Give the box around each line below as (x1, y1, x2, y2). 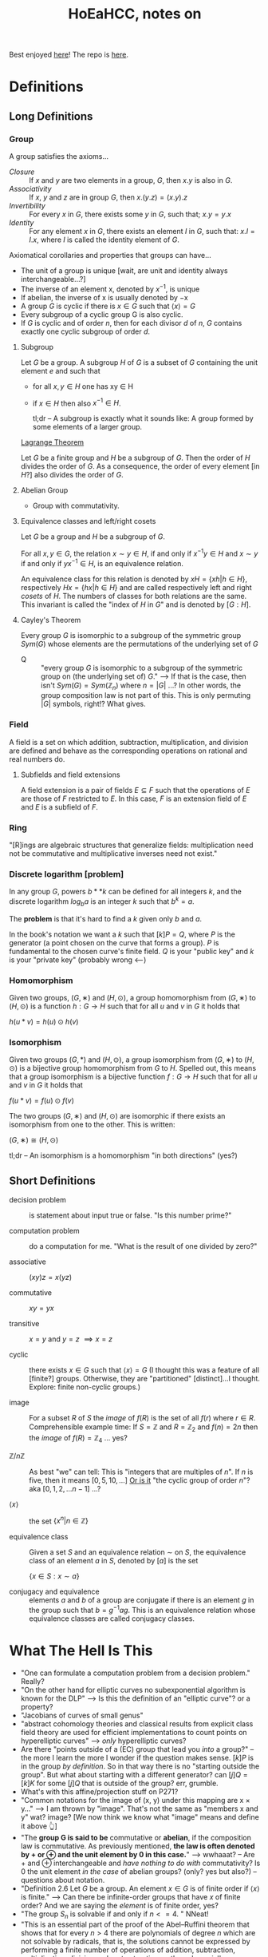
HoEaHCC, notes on (68, 5, 202, 23)
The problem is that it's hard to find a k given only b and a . (9, 913, 203, 923)
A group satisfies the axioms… (9, 152, 109, 161)
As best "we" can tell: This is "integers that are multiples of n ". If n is (29, 1467, 254, 1476)
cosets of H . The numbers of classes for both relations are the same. (20, 591, 247, 600)
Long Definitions (9, 109, 93, 123)
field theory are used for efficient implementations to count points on (20, 1728, 247, 1737)
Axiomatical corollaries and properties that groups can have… (9, 251, 212, 260)
